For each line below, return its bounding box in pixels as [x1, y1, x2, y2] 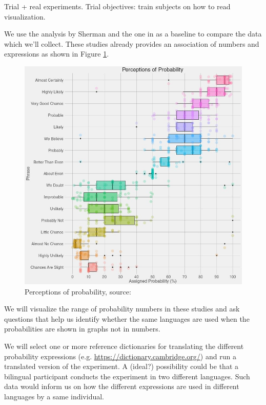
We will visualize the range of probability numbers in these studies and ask [4, 303, 240, 314]
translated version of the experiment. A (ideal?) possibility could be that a [4, 361, 239, 372]
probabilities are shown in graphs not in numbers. [4, 323, 160, 334]
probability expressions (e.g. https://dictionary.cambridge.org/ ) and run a [4, 351, 236, 361]
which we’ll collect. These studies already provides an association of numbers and [4, 38, 259, 49]
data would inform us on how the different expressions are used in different [4, 381, 239, 392]
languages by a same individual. [4, 391, 105, 401]
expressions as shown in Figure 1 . [4, 48, 109, 59]
